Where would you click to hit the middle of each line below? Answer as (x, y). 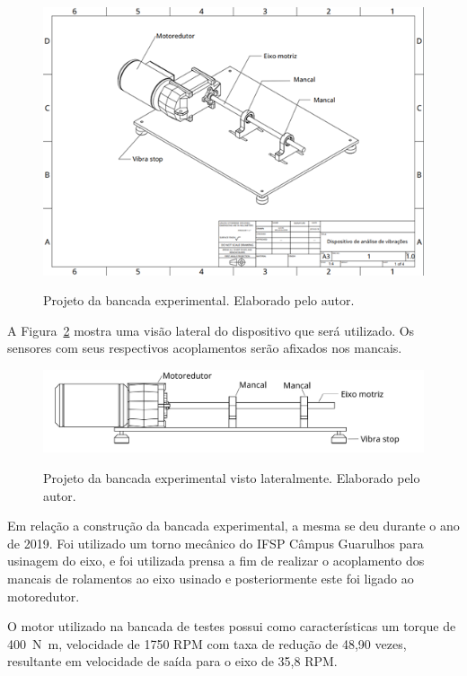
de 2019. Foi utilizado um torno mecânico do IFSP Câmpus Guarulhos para (216, 543)
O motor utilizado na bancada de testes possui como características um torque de (232, 626)
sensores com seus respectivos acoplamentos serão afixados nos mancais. (205, 348)
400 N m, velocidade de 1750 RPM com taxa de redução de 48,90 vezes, (207, 643)
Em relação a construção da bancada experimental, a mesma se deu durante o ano (233, 526)
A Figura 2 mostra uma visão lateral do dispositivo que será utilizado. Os (211, 330)
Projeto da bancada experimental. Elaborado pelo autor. (199, 300)
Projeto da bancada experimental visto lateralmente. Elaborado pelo (232, 477)
